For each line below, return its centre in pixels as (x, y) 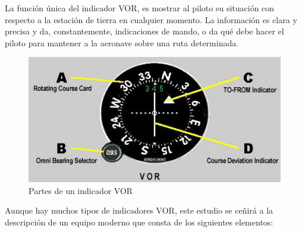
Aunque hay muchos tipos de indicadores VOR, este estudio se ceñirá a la (139, 210)
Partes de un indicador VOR (81, 190)
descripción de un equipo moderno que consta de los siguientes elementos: (139, 222)
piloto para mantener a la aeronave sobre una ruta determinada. (122, 42)
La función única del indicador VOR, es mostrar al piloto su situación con (140, 8)
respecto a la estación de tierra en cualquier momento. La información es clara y (151, 19)
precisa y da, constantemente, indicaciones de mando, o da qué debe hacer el (144, 31)
